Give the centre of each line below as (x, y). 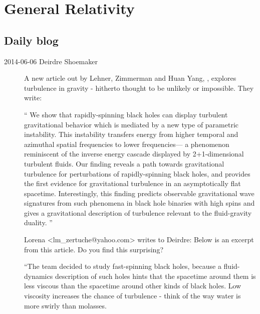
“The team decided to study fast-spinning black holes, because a (123, 266)
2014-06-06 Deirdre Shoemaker (51, 61)
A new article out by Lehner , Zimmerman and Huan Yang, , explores (130, 78)
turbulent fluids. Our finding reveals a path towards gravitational (124, 163)
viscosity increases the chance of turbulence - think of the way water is (133, 296)
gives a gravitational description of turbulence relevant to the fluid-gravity (138, 212)
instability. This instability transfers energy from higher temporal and (131, 134)
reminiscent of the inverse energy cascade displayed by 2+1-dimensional (134, 154)
